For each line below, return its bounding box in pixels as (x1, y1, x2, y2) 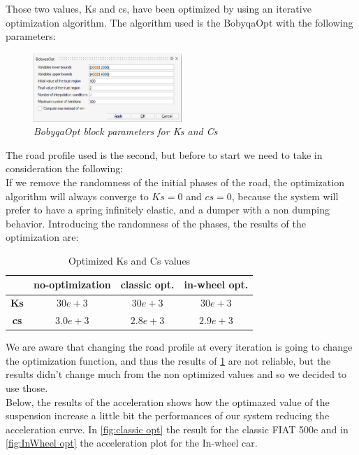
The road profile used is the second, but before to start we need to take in (6, 147, 323, 162)
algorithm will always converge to (6, 188, 149, 203)
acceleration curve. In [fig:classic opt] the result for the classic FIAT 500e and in (6, 421, 349, 436)
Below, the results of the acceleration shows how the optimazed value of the (6, 394, 330, 409)
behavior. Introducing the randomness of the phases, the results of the (6, 216, 306, 230)
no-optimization (33, 277, 111, 292)
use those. (6, 381, 48, 395)
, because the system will (231, 188, 339, 203)
